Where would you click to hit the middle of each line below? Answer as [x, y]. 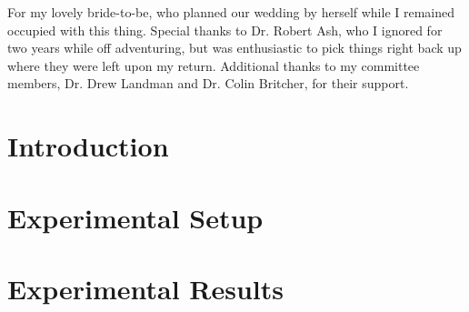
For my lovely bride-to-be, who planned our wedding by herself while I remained [231, 12]
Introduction [88, 146]
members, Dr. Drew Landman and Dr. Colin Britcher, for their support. [208, 83]
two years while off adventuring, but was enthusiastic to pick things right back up [234, 48]
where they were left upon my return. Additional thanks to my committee [214, 65]
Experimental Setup [135, 217]
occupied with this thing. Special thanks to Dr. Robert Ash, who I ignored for [225, 30]
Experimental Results [145, 288]
